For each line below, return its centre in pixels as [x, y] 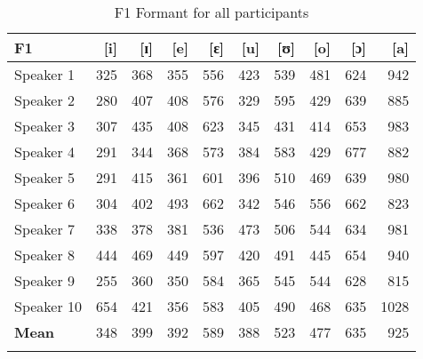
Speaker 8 [45, 255]
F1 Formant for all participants [211, 12]
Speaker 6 [45, 203]
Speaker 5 [45, 177]
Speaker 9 [45, 280]
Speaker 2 [45, 100]
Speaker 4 [45, 152]
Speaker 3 [45, 126]
